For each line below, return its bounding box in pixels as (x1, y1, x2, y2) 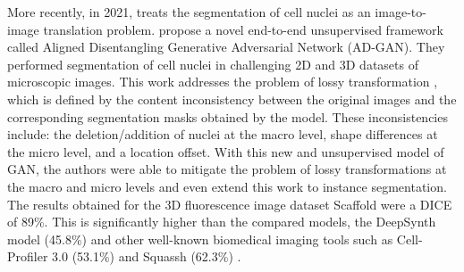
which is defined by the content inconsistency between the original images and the (7, 89, 457, 108)
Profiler (7, 247, 48, 266)
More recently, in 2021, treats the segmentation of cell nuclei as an (7, 3, 371, 21)
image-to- (375, 3, 426, 21)
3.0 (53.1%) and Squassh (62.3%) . (52, 247, 241, 266)
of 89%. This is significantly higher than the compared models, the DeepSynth (7, 212, 436, 231)
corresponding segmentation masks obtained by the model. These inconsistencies (7, 107, 448, 126)
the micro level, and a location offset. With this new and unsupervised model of (7, 142, 444, 161)
